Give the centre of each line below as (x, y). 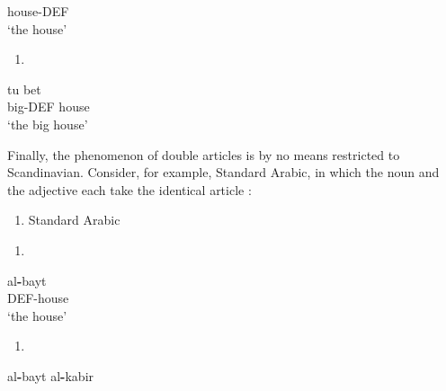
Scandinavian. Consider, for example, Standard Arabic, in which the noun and (223, 172)
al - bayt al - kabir (51, 375)
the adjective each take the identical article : (129, 189)
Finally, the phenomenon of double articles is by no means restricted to (204, 154)
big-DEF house (49, 107)
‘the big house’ (48, 124)
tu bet (24, 89)
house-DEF (38, 11)
